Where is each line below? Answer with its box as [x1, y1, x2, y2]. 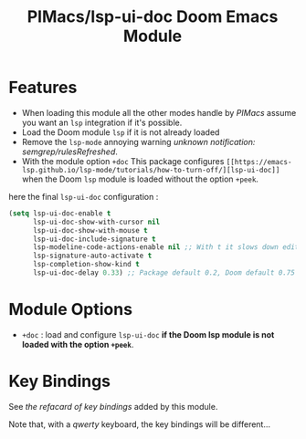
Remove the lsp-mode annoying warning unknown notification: [21, 136, 256, 147]
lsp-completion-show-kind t [32, 260, 141, 269]
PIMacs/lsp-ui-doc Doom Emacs [26, 6, 279, 27]
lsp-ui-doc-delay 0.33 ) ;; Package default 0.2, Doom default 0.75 [32, 268, 296, 277]
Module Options [8, 299, 133, 320]
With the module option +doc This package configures [21, 155, 225, 166]
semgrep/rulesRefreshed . [21, 146, 118, 157]
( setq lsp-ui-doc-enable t [8, 208, 111, 218]
